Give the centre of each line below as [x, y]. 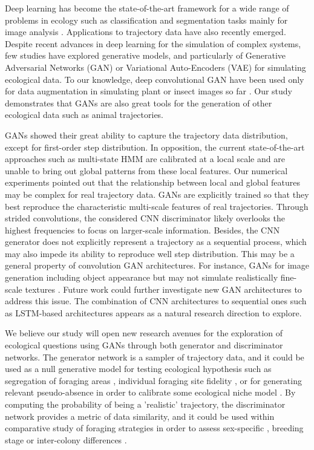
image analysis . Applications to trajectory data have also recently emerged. [146, 32]
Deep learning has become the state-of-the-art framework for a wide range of [147, 8]
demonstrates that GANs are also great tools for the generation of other [139, 103]
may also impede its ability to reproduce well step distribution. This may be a [150, 253]
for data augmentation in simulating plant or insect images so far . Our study [149, 91]
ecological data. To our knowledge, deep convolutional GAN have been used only [155, 79]
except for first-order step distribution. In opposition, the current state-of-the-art [155, 147]
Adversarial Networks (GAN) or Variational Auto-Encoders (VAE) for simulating [155, 67]
